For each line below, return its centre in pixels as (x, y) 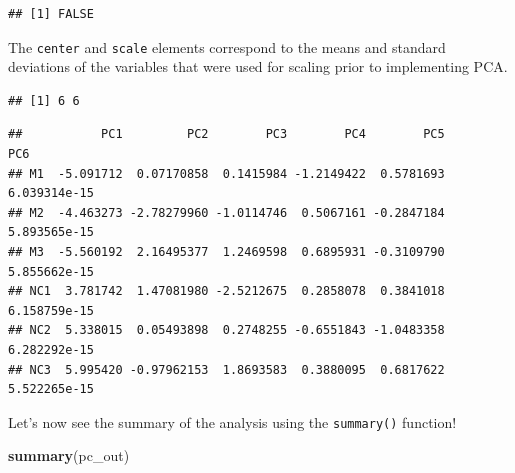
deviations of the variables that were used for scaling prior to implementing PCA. (258, 66)
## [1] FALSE (51, 14)
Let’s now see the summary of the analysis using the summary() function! (232, 421)
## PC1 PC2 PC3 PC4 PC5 (226, 134)
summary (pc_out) (69, 455)
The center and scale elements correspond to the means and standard (227, 46)
